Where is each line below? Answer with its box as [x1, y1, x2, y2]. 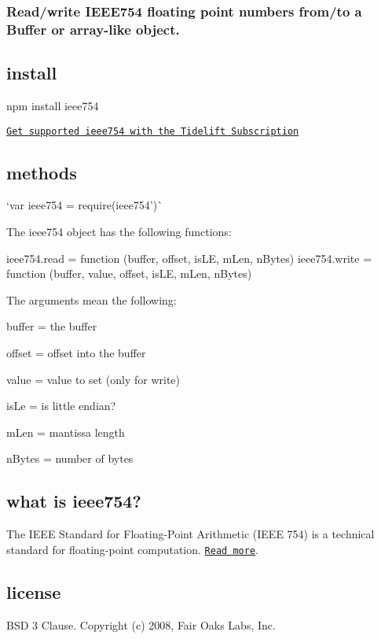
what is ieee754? [6, 489, 141, 513]
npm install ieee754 [6, 97, 99, 113]
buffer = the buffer [6, 318, 97, 334]
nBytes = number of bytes [6, 450, 134, 467]
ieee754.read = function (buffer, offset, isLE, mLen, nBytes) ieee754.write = [6, 249, 372, 266]
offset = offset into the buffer [6, 344, 146, 360]
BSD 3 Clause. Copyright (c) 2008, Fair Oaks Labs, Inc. [6, 616, 276, 633]
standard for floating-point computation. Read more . [6, 541, 258, 557]
